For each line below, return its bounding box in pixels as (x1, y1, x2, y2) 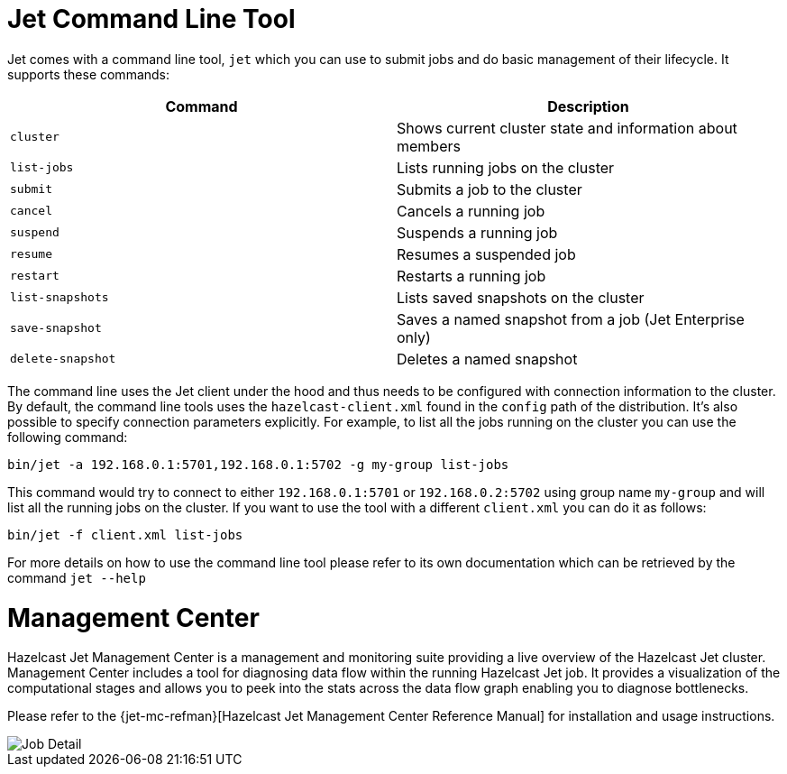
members (397, 136, 461, 155)
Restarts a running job (397, 266, 546, 285)
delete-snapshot (10, 352, 116, 366)
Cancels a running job (397, 201, 545, 220)
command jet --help (7, 569, 146, 585)
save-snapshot (10, 321, 102, 336)
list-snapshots (10, 290, 109, 305)
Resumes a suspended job (397, 244, 576, 263)
